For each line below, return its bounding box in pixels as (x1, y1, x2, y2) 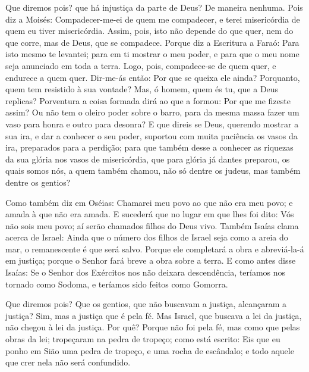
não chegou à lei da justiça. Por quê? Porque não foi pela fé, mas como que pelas (5, 321, 300, 333)
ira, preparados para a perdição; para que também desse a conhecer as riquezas (5, 141, 294, 154)
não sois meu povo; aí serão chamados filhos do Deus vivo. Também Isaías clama (5, 219, 299, 232)
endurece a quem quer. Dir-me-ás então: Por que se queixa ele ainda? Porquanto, (5, 71, 300, 83)
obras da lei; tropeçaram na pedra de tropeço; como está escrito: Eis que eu (5, 333, 280, 345)
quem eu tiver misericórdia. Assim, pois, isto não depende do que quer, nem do (5, 24, 294, 37)
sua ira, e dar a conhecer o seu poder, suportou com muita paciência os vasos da (5, 129, 298, 142)
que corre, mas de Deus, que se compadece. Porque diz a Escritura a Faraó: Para (5, 36, 299, 48)
